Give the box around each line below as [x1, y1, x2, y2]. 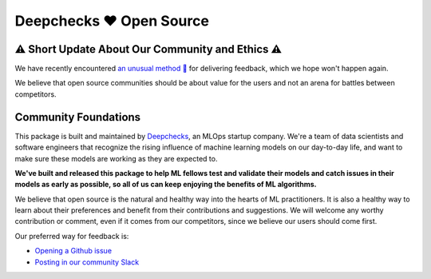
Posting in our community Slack [34, 257, 140, 267]
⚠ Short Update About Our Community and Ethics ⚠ [14, 42, 283, 56]
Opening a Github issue [34, 246, 112, 256]
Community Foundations [14, 110, 141, 124]
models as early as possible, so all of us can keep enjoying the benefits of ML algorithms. [14, 180, 317, 189]
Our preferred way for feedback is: [14, 231, 129, 241]
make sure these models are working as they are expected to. [14, 153, 218, 163]
